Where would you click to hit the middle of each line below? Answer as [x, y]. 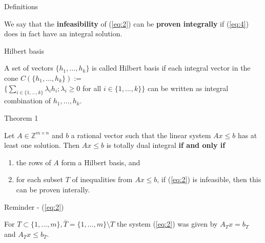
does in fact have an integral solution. [63, 34]
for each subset [39, 179]
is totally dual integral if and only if [166, 145]
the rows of [34, 162]
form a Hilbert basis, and [101, 162]
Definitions [21, 6]
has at [247, 135]
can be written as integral [188, 88]
